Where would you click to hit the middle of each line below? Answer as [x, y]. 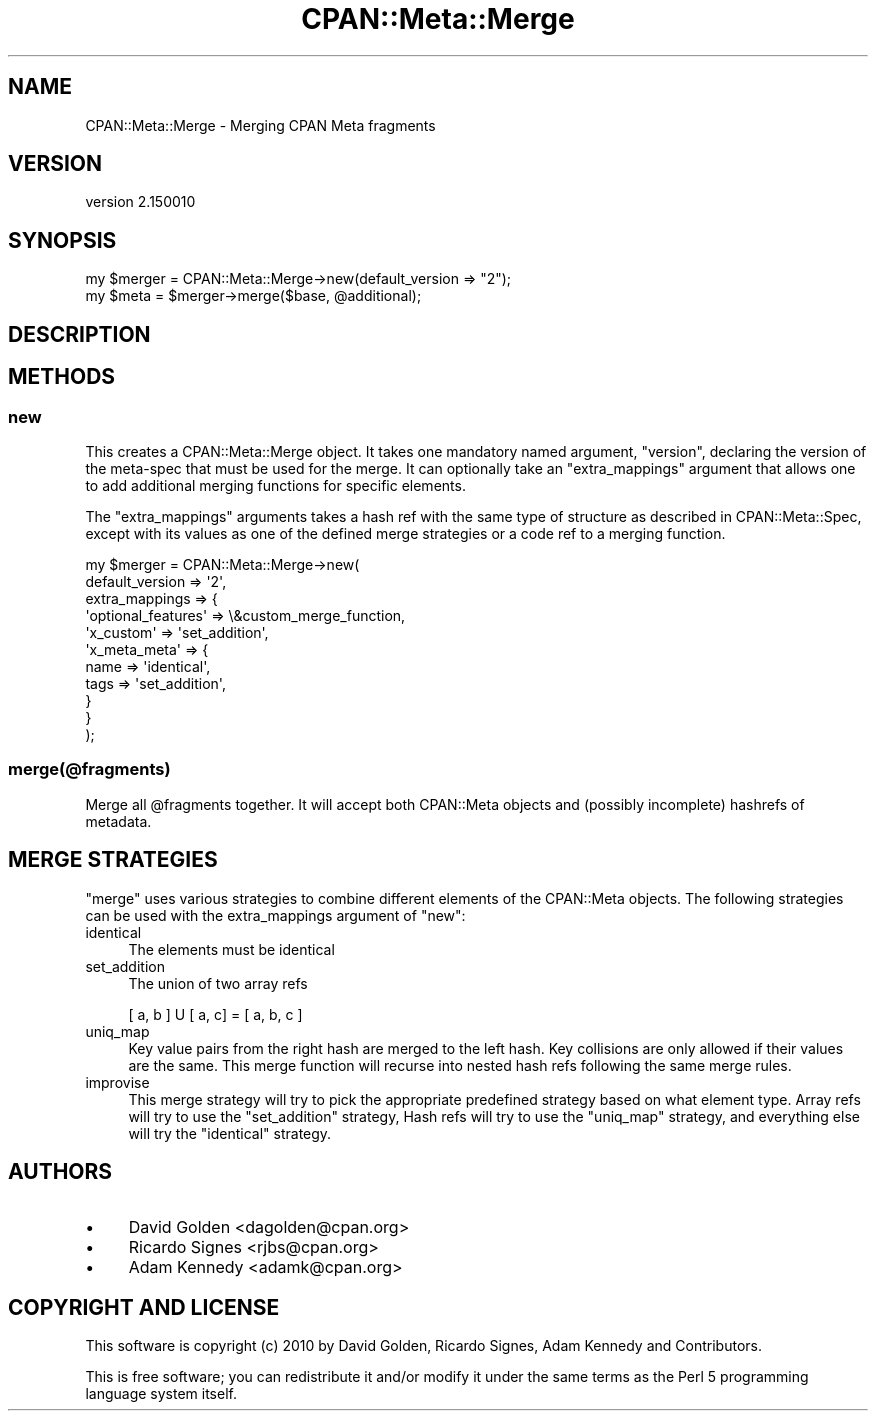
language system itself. [161, 1394]
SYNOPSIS [62, 240]
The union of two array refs [218, 983]
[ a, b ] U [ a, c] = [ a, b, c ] [215, 1014]
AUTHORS [60, 1171]
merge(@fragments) [89, 769]
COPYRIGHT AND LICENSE [144, 1307]
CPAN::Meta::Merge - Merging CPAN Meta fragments [260, 125]
